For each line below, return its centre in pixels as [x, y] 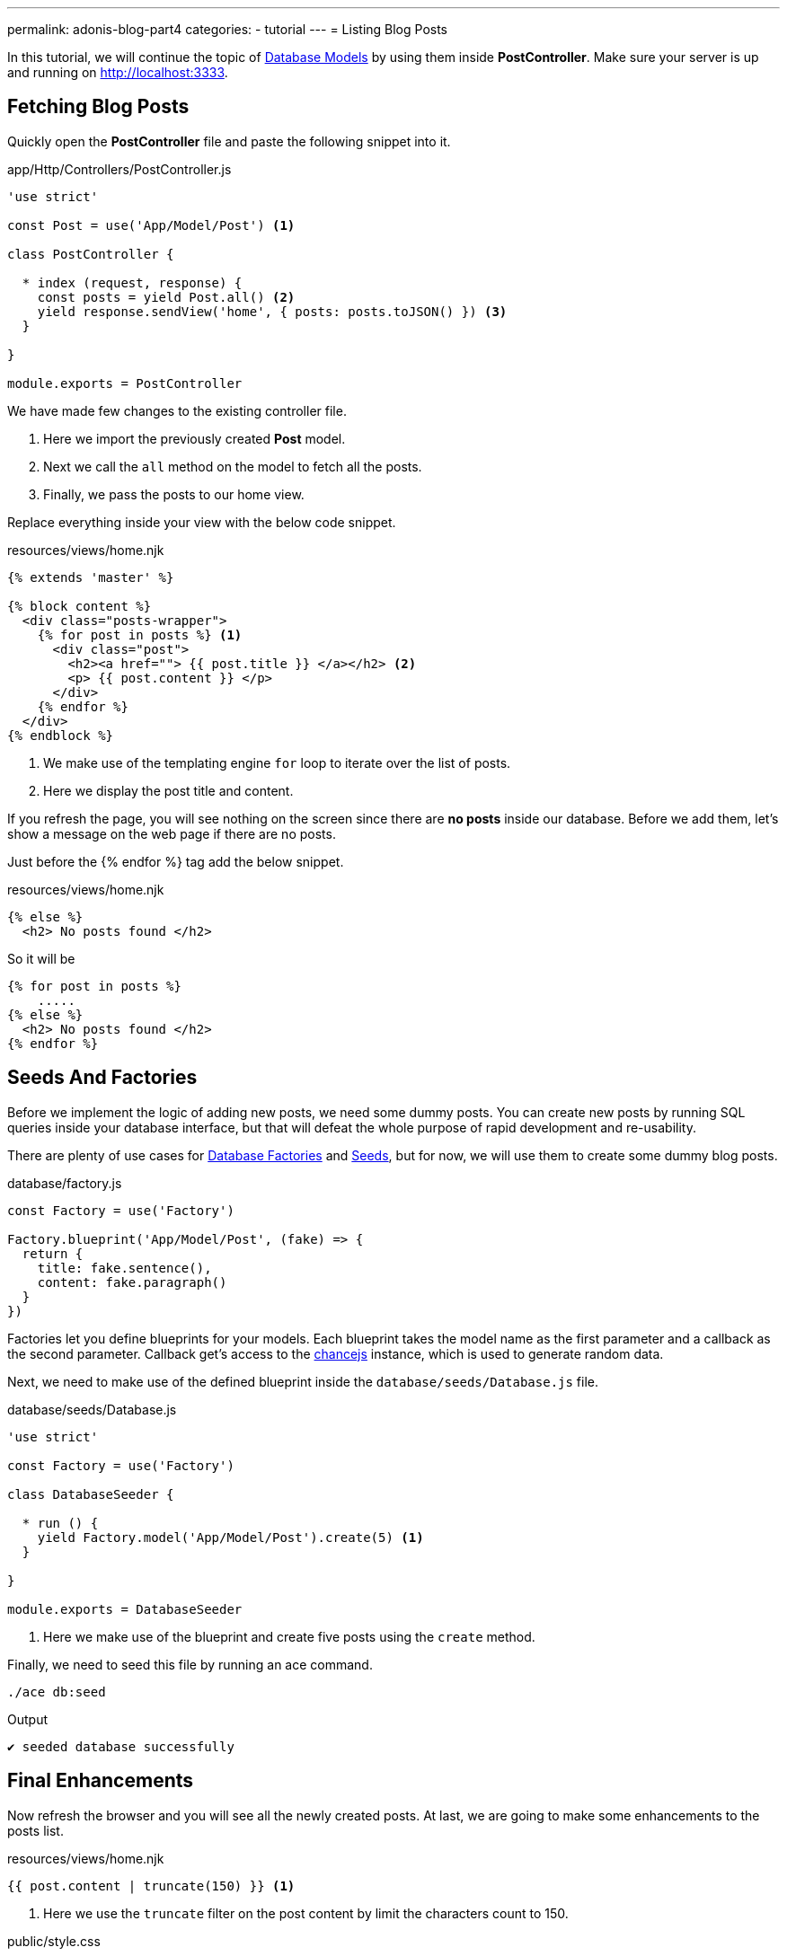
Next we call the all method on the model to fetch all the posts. [233, 466]
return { [53, 1253]
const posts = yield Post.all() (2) [166, 297]
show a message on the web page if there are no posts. [172, 833]
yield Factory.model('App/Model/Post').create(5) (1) [230, 1537]
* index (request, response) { [132, 282]
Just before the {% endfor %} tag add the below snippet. [176, 861]
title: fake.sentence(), [124, 1268]
